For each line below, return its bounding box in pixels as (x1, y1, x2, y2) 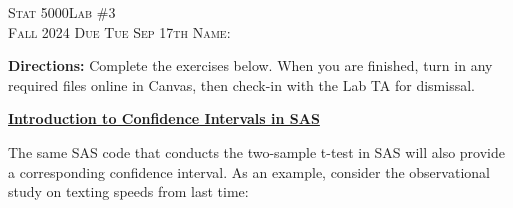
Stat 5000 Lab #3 (8, 2, 116, 22)
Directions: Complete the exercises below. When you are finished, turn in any (8, 55, 493, 76)
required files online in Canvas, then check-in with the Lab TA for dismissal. (8, 74, 475, 95)
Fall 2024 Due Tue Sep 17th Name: (8, 21, 231, 42)
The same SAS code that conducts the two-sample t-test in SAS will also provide (8, 141, 505, 162)
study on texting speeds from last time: (8, 181, 249, 202)
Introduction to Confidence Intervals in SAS (8, 108, 320, 129)
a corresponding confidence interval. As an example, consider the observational (8, 161, 490, 182)
